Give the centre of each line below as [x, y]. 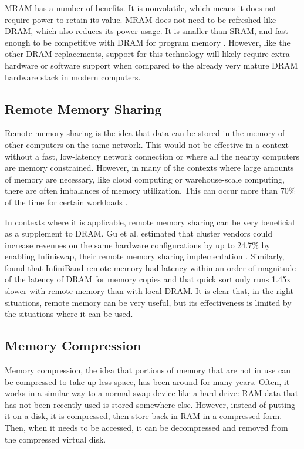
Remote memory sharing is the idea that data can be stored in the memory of [145, 133]
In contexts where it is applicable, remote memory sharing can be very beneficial [150, 222]
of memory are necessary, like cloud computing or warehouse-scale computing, [145, 179]
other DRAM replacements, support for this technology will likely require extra [147, 54]
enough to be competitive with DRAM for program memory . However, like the [148, 42]
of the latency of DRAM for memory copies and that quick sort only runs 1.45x [148, 279]
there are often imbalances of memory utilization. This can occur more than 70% [150, 190]
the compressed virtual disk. [55, 439]
